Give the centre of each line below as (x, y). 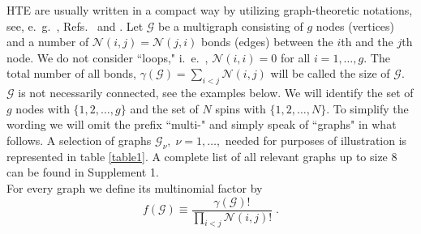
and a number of (48, 42)
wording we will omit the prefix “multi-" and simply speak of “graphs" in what (202, 124)
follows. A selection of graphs (79, 140)
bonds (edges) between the (267, 42)
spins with (241, 108)
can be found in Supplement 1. (83, 172)
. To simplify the (367, 108)
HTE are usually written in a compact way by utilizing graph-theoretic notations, (210, 10)
